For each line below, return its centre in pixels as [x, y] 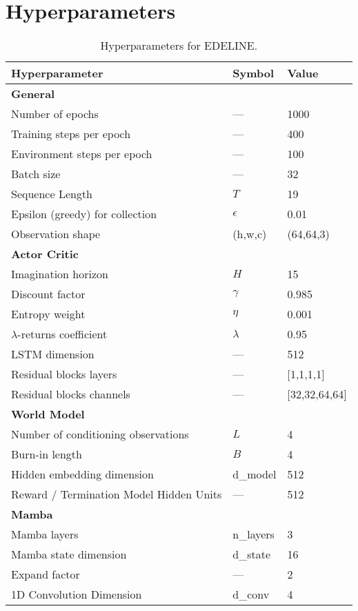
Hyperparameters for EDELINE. [179, 46]
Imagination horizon [60, 274]
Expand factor [46, 574]
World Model [48, 414]
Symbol [253, 73]
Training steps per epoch [71, 134]
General [33, 94]
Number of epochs [55, 114]
